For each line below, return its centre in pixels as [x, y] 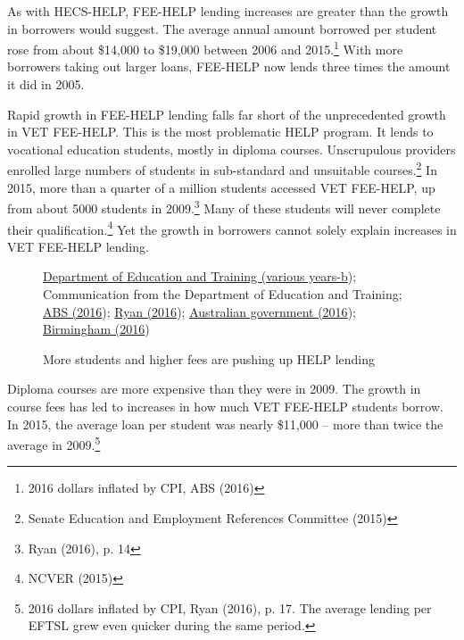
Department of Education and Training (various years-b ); [200, 276]
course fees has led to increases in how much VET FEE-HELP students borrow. [225, 406]
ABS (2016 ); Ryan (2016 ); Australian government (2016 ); [199, 311]
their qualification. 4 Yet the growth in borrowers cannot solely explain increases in [232, 228]
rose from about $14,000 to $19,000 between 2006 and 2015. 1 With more [205, 48]
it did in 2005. [46, 84]
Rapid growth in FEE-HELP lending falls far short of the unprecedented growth [227, 114]
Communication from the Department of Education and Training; [223, 293]
